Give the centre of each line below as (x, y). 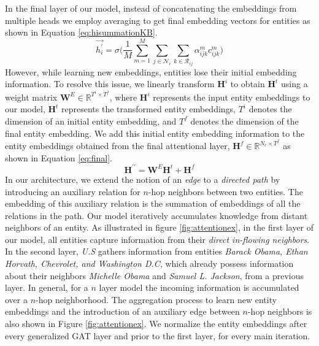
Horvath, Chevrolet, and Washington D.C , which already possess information (149, 263)
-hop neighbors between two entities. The (225, 191)
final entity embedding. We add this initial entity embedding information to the (155, 133)
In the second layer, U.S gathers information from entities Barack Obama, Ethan (156, 251)
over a (16, 299)
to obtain (248, 84)
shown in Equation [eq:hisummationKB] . (81, 32)
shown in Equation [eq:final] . (59, 157)
